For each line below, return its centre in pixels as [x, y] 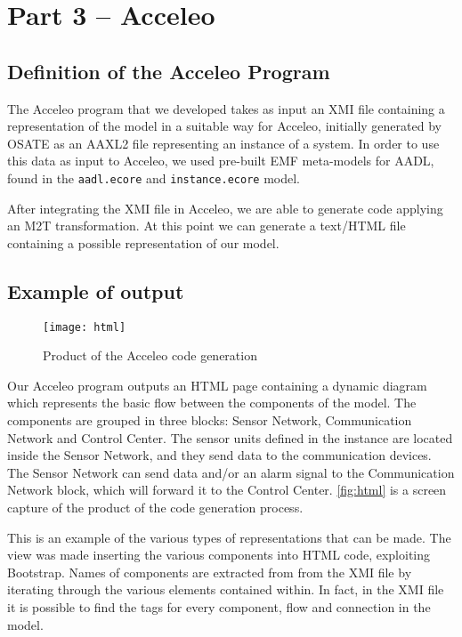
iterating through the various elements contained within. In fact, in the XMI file [226, 589]
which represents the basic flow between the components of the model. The [212, 403]
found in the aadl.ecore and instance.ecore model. [154, 177]
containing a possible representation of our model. [143, 242]
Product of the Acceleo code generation [150, 355]
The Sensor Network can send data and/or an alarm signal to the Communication [231, 472]
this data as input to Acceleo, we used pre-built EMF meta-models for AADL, [221, 161]
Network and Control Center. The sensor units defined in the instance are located [230, 437]
